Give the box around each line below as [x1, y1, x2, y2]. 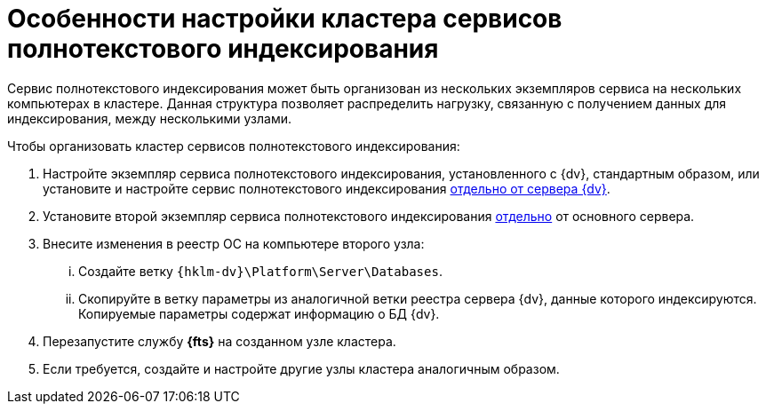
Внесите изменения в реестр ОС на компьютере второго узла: [43, 235, 425, 251]
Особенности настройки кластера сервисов [7, 4, 563, 34]
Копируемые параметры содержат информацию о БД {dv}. [78, 305, 440, 321]
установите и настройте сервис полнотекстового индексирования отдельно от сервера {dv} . [43, 180, 610, 196]
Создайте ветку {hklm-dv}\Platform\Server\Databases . [78, 263, 443, 279]
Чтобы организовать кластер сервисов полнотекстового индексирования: [7, 138, 460, 154]
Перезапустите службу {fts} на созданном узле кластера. [43, 333, 396, 349]
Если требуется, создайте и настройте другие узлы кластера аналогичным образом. [43, 360, 560, 376]
